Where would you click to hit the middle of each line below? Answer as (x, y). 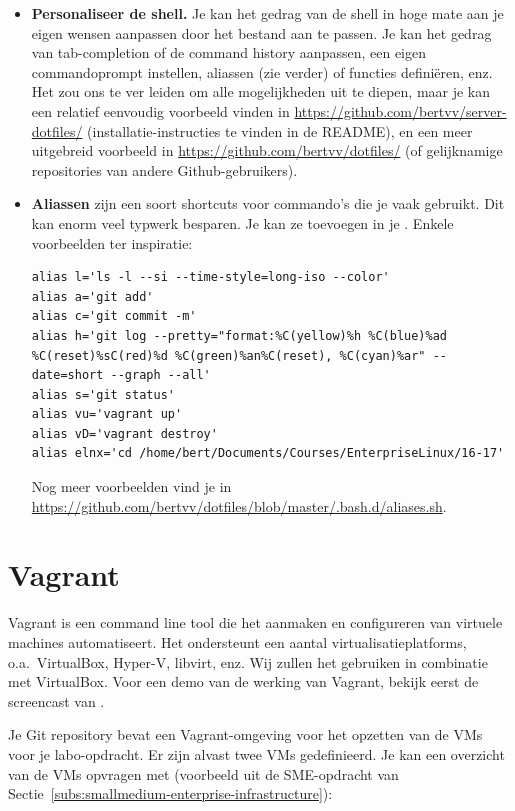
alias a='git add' (92, 296)
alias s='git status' (103, 394)
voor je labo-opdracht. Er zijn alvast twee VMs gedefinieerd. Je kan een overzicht (256, 753)
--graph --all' (160, 375)
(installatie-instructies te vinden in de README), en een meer (280, 130)
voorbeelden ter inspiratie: (112, 242)
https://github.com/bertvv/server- (400, 110)
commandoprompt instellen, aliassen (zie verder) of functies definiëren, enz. (262, 71)
